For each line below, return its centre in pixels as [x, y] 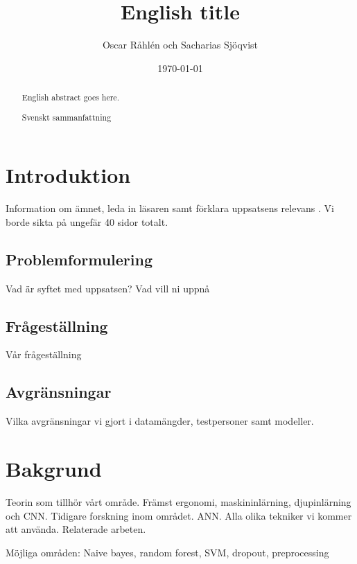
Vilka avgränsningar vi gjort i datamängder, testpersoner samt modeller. [160, 421]
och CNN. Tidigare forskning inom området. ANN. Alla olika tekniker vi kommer [179, 515]
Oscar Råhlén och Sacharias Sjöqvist [180, 45]
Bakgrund [54, 469]
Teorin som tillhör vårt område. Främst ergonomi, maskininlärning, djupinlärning [178, 501]
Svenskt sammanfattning [67, 117]
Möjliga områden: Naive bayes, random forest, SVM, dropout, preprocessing [167, 552]
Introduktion [68, 175]
